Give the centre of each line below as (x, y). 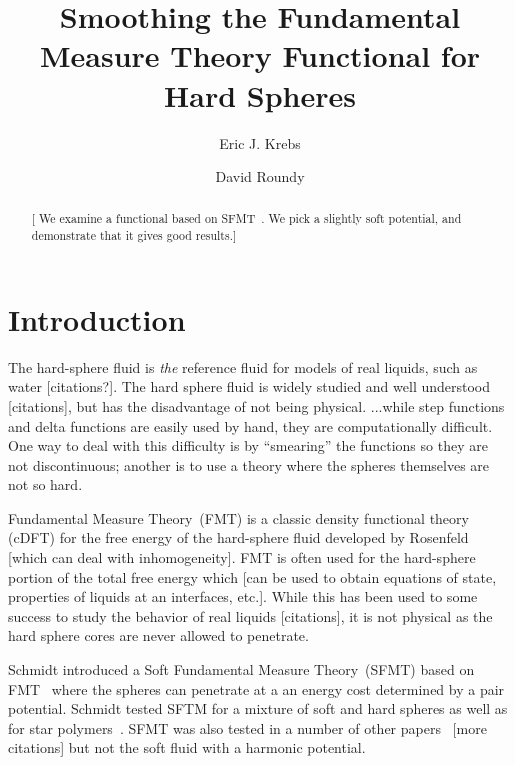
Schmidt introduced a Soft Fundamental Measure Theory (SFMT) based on (241, 669)
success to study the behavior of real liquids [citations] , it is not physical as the (250, 615)
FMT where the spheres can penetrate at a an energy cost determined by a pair (256, 688)
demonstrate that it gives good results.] (134, 235)
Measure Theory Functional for (260, 55)
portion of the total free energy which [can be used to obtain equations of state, (252, 576)
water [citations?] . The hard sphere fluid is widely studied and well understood (249, 386)
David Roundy (260, 176)
